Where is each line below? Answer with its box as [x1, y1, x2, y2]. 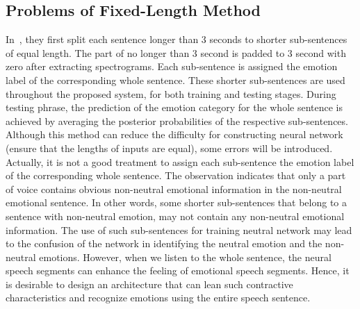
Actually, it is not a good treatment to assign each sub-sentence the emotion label [6, 154, 354, 169]
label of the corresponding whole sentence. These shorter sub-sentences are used [6, 72, 345, 87]
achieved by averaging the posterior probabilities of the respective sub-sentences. [6, 113, 348, 128]
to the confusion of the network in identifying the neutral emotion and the [6, 236, 322, 251]
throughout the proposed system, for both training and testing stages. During [6, 86, 336, 101]
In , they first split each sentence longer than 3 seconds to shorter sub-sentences [6, 32, 347, 47]
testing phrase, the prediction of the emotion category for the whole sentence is [6, 100, 343, 115]
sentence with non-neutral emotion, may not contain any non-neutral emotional [6, 208, 345, 223]
